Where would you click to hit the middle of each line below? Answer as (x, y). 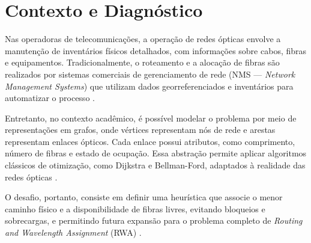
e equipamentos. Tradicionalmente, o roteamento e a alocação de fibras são (142, 62)
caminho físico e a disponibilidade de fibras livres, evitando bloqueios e (135, 208)
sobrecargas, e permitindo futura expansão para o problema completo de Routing (154, 220)
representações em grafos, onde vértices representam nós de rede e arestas (140, 130)
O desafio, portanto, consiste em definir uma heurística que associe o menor (144, 197)
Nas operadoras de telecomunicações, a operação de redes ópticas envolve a (143, 39)
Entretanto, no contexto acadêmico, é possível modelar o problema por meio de (151, 118)
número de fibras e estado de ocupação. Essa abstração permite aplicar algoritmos (156, 153)
